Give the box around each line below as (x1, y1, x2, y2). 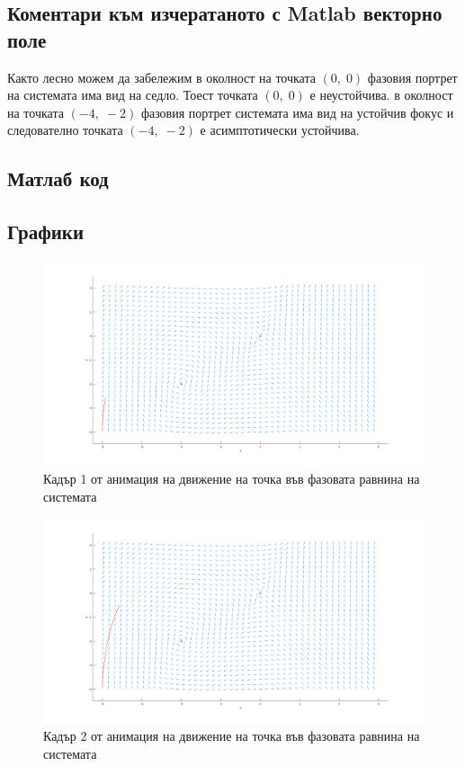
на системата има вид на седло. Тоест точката (7, 85, 258, 104)
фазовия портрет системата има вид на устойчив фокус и (140, 102, 454, 121)
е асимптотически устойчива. (200, 120, 360, 139)
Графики (7, 218, 85, 245)
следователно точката (7, 120, 123, 139)
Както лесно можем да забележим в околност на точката (7, 67, 316, 86)
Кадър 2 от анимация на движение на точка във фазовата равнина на (43, 726, 420, 745)
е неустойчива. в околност (309, 85, 453, 104)
